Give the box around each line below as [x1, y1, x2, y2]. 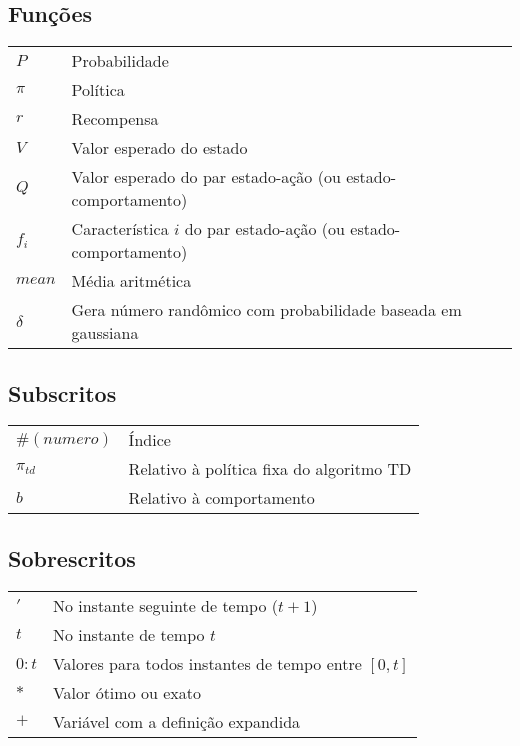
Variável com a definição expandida [52, 709, 301, 733]
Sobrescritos [8, 542, 136, 573]
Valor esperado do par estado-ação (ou [71, 165, 341, 189]
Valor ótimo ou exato [52, 680, 201, 704]
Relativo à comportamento [128, 486, 315, 510]
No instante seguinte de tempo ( [52, 593, 278, 617]
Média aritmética [71, 269, 192, 293]
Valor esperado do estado [71, 136, 248, 160]
